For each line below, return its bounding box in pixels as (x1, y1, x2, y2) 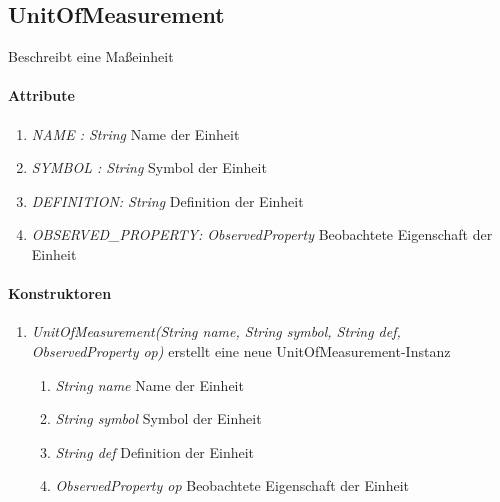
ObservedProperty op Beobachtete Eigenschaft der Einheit (55, 475, 409, 496)
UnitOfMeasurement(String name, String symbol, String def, (31, 321, 401, 342)
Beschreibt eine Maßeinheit (8, 46, 174, 67)
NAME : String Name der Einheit (31, 123, 240, 144)
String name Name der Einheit (55, 374, 244, 395)
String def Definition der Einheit (55, 441, 255, 462)
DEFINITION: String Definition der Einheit (31, 190, 304, 211)
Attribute (8, 85, 75, 106)
